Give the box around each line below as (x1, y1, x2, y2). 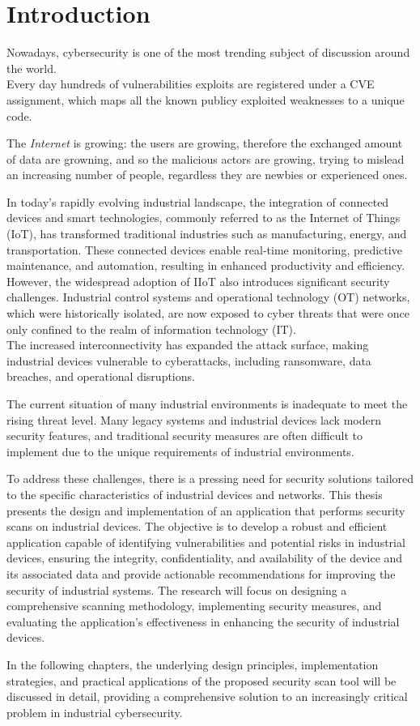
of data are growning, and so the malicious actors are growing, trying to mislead (6, 150, 405, 167)
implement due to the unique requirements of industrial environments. (6, 442, 354, 459)
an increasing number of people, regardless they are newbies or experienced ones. (6, 166, 408, 183)
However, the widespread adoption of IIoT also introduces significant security (6, 272, 390, 289)
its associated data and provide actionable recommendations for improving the (6, 565, 396, 582)
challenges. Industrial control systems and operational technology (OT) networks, (6, 288, 410, 305)
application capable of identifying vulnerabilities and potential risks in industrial (6, 533, 405, 550)
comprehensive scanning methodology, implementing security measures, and (6, 597, 382, 614)
